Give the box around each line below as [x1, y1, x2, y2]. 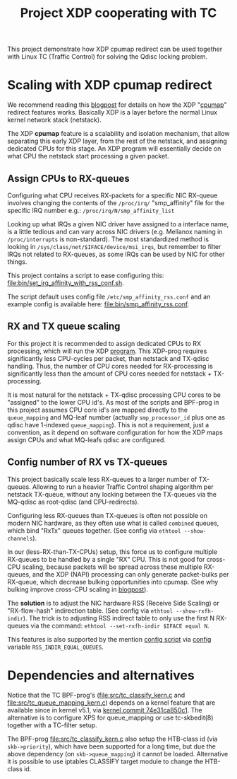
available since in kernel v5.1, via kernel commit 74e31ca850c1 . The [7, 705, 202, 714]
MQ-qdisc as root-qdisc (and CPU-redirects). [7, 497, 140, 506]
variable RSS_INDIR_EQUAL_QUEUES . [7, 642, 104, 651]
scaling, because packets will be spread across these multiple [22, 562, 202, 571]
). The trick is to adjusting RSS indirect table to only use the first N [23, 613, 215, 622]
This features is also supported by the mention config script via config [7, 635, 212, 643]
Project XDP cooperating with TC [20, 5, 217, 21]
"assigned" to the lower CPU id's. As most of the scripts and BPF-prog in [7, 398, 219, 406]
